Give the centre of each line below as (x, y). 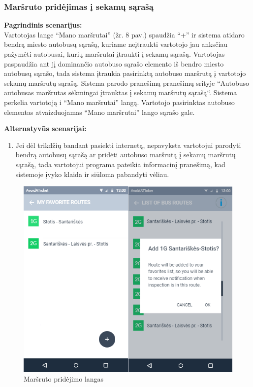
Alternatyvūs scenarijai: (45, 128)
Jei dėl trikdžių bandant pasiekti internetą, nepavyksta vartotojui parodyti (128, 145)
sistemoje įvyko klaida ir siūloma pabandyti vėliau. (92, 174)
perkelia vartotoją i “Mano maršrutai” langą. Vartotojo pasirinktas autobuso (119, 102)
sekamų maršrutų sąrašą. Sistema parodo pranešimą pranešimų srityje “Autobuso (126, 83)
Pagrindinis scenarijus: (43, 25)
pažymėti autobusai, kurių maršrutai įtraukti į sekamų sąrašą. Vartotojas (114, 54)
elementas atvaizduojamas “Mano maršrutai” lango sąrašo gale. (99, 112)
